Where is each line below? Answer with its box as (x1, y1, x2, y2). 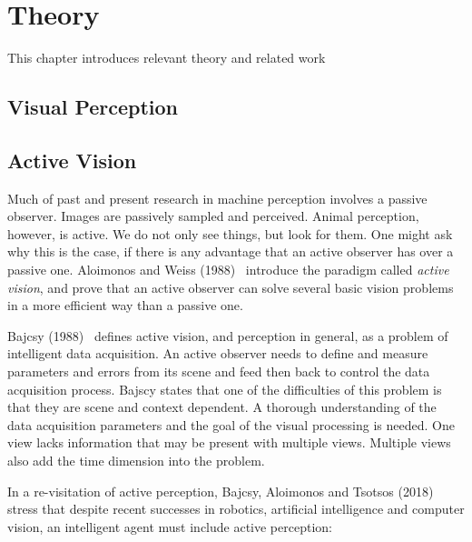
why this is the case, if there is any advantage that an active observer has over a (7, 242, 454, 261)
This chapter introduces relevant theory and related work (7, 48, 326, 67)
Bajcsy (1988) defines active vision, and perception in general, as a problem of (7, 326, 448, 345)
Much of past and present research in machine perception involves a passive (7, 188, 428, 207)
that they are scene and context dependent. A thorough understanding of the (7, 397, 437, 417)
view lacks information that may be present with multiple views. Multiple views (7, 433, 451, 452)
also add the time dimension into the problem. (7, 451, 265, 470)
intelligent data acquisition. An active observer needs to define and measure (7, 344, 428, 363)
